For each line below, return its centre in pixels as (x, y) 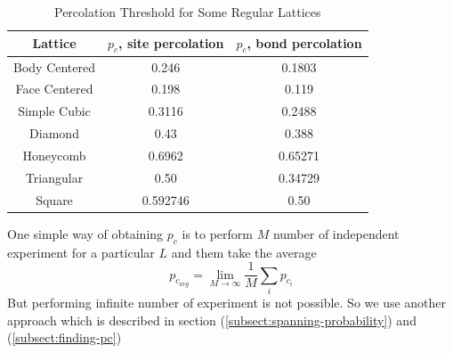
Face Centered (54, 89)
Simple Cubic (54, 111)
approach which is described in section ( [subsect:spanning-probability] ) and (212, 320)
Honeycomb (54, 156)
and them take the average (244, 252)
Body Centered (55, 66)
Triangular (54, 177)
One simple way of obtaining (85, 233)
